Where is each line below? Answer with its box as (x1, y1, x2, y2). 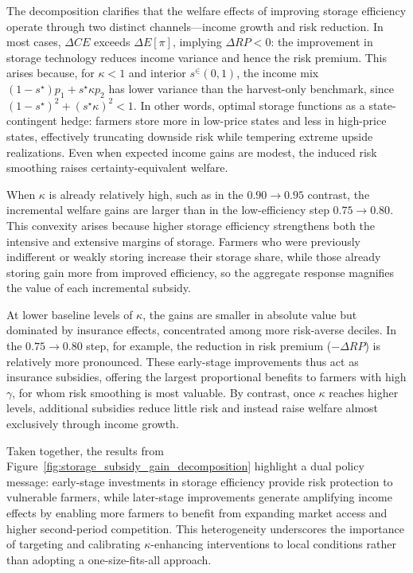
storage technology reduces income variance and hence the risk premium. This (6, 49, 388, 65)
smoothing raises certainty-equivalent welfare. (6, 159, 228, 176)
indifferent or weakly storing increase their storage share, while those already (6, 248, 381, 265)
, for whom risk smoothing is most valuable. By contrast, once (12, 384, 315, 400)
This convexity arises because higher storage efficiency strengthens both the (6, 216, 376, 233)
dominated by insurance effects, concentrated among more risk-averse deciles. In (6, 322, 397, 338)
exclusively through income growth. (6, 415, 179, 432)
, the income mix (236, 64, 319, 81)
